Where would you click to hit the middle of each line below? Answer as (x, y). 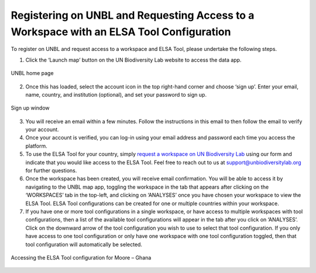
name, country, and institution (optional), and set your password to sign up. (116, 94)
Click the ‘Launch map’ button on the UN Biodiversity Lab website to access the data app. (133, 60)
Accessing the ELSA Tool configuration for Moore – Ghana (81, 257)
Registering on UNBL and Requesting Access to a (133, 15)
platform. (37, 146)
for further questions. (51, 170)
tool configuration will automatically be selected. (84, 244)
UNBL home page (32, 73)
